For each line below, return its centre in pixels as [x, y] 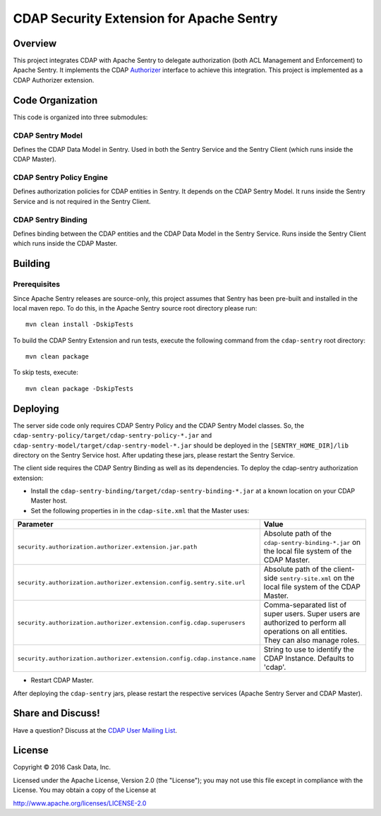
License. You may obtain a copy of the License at [85, 790]
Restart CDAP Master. [62, 680]
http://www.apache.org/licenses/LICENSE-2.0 [80, 803]
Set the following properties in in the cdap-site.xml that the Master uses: [140, 510]
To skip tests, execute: [46, 372]
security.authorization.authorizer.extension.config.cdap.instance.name [137, 658]
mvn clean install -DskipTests [80, 324]
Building [32, 264]
